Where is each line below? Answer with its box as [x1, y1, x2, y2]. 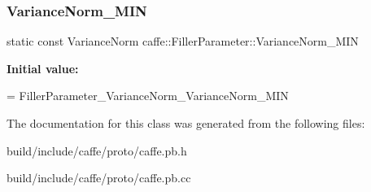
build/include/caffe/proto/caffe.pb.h [7, 142, 187, 159]
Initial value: [7, 59, 79, 76]
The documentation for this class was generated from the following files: [7, 115, 365, 131]
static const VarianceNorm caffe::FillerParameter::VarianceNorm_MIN [7, 33, 359, 50]
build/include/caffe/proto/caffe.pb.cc [7, 169, 191, 186]
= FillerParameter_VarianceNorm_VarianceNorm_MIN [7, 87, 289, 104]
